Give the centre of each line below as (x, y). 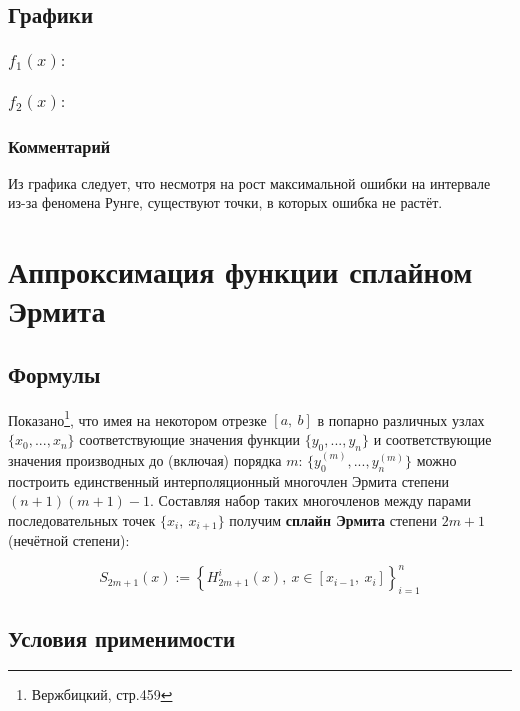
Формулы (54, 373)
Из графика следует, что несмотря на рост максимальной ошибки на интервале (249, 182)
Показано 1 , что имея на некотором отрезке (137, 418)
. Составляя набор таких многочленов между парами (311, 500)
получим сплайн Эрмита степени (333, 519)
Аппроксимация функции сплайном (240, 271)
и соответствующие (432, 439)
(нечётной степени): (69, 540)
